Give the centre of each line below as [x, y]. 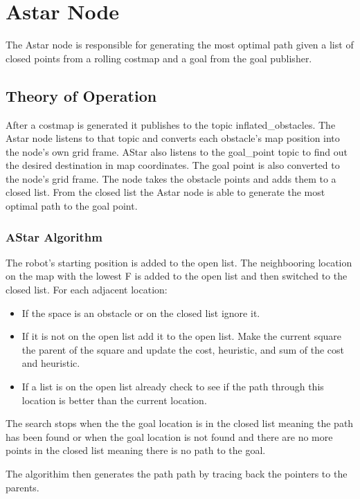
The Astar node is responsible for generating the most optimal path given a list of [180, 45]
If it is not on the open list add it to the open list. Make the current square [182, 336]
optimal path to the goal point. [72, 206]
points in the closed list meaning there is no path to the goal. [136, 450]
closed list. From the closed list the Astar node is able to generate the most [165, 192]
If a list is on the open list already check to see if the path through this [173, 387]
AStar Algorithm [54, 236]
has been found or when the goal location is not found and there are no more [169, 436]
